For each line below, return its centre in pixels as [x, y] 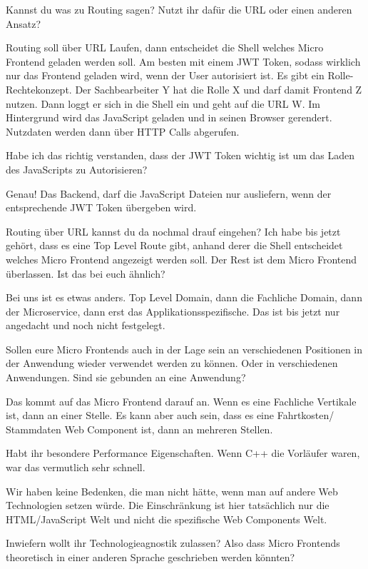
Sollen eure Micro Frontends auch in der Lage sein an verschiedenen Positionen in [184, 349]
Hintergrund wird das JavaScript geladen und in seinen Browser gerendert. [169, 117]
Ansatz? [24, 23]
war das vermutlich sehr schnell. [76, 467]
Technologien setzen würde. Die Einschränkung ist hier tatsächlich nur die [168, 505]
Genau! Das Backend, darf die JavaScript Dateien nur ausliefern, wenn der [169, 193]
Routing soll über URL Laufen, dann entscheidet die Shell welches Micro [165, 47]
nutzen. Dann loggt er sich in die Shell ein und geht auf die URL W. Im [163, 103]
